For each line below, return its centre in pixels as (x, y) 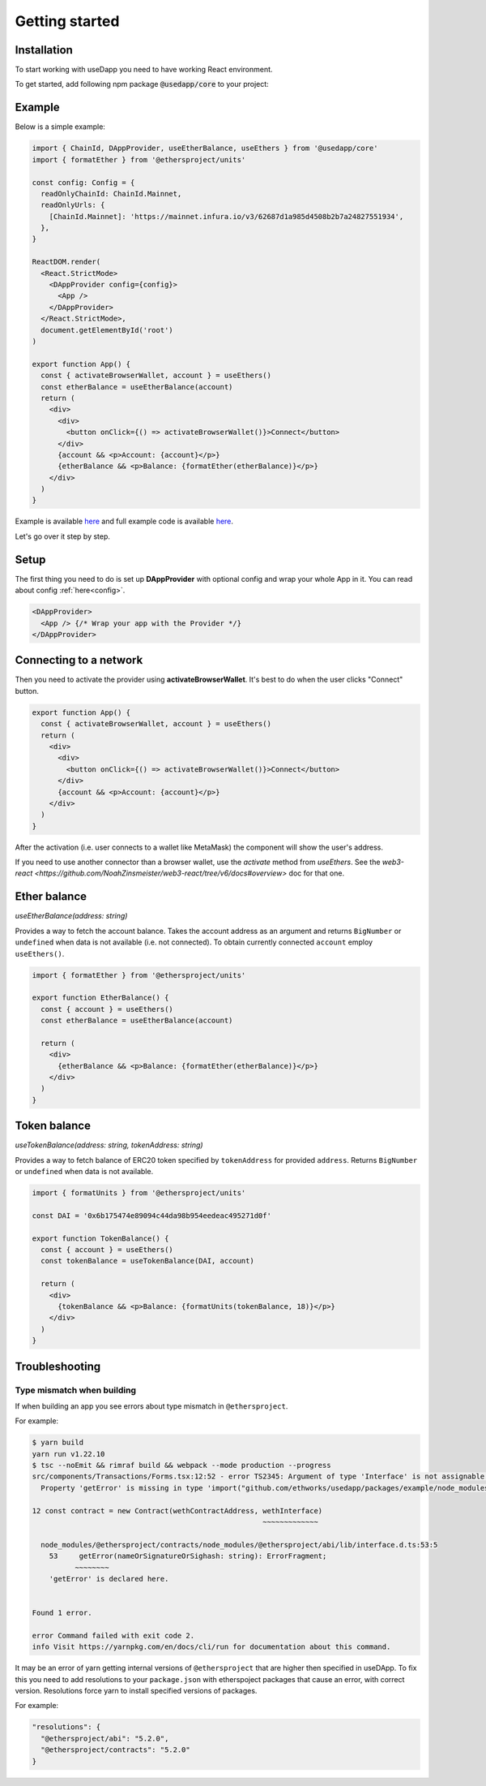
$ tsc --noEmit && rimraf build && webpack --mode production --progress (181, 1465)
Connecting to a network (79, 660)
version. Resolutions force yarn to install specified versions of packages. (136, 1691)
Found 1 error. (62, 1613)
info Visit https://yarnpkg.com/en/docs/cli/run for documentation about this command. (211, 1647)
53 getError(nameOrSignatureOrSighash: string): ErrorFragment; (188, 1556)
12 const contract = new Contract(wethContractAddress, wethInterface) (177, 1511)
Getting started (67, 21)
